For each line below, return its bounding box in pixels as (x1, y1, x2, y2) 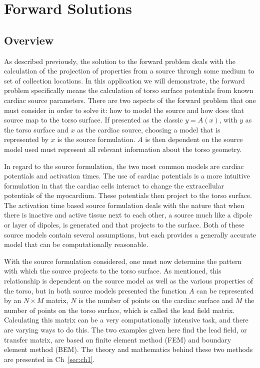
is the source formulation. (57, 134, 135, 144)
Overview (4, 32, 54, 47)
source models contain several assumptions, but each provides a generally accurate (4, 229, 256, 239)
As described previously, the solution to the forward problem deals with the (4, 55, 235, 66)
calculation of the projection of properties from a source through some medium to (4, 65, 254, 76)
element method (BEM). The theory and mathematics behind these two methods (4, 344, 253, 354)
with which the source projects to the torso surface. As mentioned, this (4, 265, 221, 276)
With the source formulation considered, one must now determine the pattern (4, 255, 242, 266)
